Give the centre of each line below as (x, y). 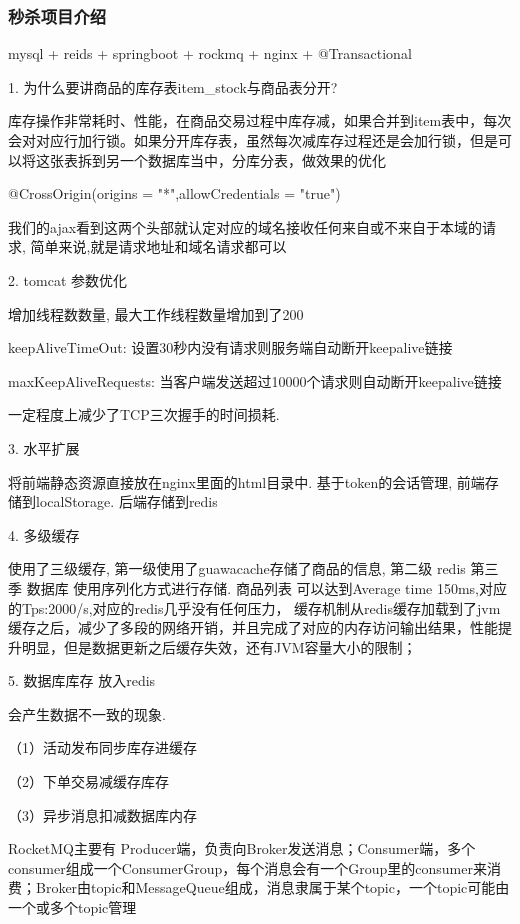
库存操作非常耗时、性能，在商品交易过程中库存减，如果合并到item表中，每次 (260, 120)
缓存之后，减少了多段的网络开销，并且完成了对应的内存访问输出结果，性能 (253, 627)
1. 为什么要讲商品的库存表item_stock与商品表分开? (173, 86)
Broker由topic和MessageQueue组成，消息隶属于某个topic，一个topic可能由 (272, 887)
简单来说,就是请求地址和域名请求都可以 (158, 246)
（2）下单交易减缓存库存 (88, 781)
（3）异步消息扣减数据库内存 (102, 814)
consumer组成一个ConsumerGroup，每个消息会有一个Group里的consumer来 (247, 867)
